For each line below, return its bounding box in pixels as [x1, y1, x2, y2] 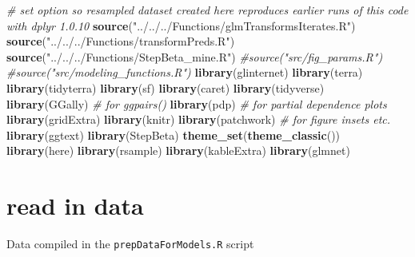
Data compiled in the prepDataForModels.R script [6, 235, 254, 252]
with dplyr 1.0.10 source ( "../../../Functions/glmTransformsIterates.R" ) [6, 17, 356, 34]
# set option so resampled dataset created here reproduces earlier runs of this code [6, 2, 409, 18]
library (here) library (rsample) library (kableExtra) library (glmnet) [6, 142, 350, 159]
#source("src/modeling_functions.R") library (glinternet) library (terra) [6, 64, 363, 81]
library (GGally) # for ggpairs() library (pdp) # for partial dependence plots [6, 95, 387, 112]
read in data [6, 189, 144, 222]
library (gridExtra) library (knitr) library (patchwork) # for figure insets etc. [6, 111, 391, 128]
